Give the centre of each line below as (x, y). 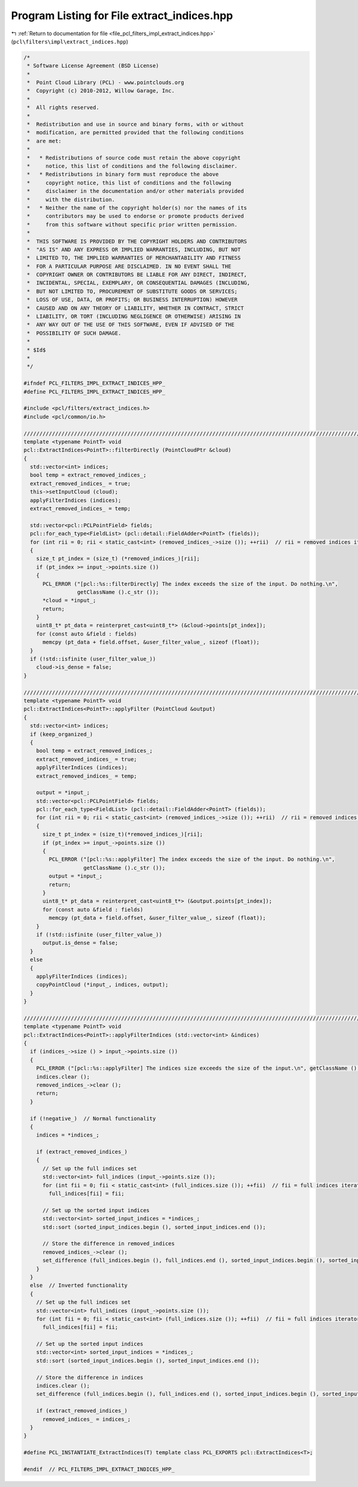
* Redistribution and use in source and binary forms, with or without (135, 124)
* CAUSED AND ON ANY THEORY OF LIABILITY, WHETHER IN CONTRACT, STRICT (135, 308)
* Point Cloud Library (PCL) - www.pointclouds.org (106, 83)
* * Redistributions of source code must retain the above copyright (134, 158)
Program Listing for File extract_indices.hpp (122, 16)
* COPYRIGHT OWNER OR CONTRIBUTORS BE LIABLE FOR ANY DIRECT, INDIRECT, (137, 275)
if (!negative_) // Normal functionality (93, 1118)
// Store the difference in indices (89, 1377)
